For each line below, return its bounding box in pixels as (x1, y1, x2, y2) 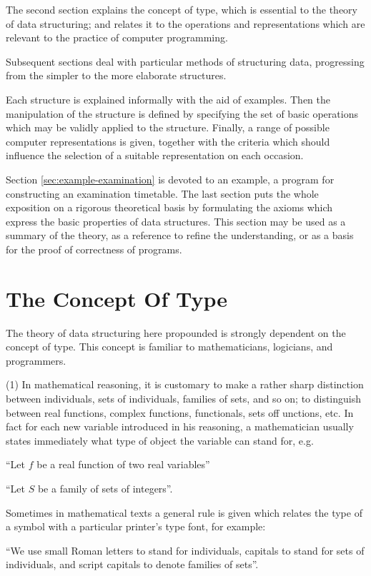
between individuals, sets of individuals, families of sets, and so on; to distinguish (6, 391, 362, 405)
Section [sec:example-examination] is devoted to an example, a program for (6, 171, 335, 186)
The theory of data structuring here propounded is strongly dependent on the (6, 325, 346, 340)
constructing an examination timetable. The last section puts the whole (6, 186, 319, 201)
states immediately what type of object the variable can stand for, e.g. (6, 433, 314, 448)
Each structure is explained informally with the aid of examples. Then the (6, 91, 331, 106)
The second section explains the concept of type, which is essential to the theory (6, 2, 357, 16)
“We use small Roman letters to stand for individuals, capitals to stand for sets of (6, 542, 365, 557)
